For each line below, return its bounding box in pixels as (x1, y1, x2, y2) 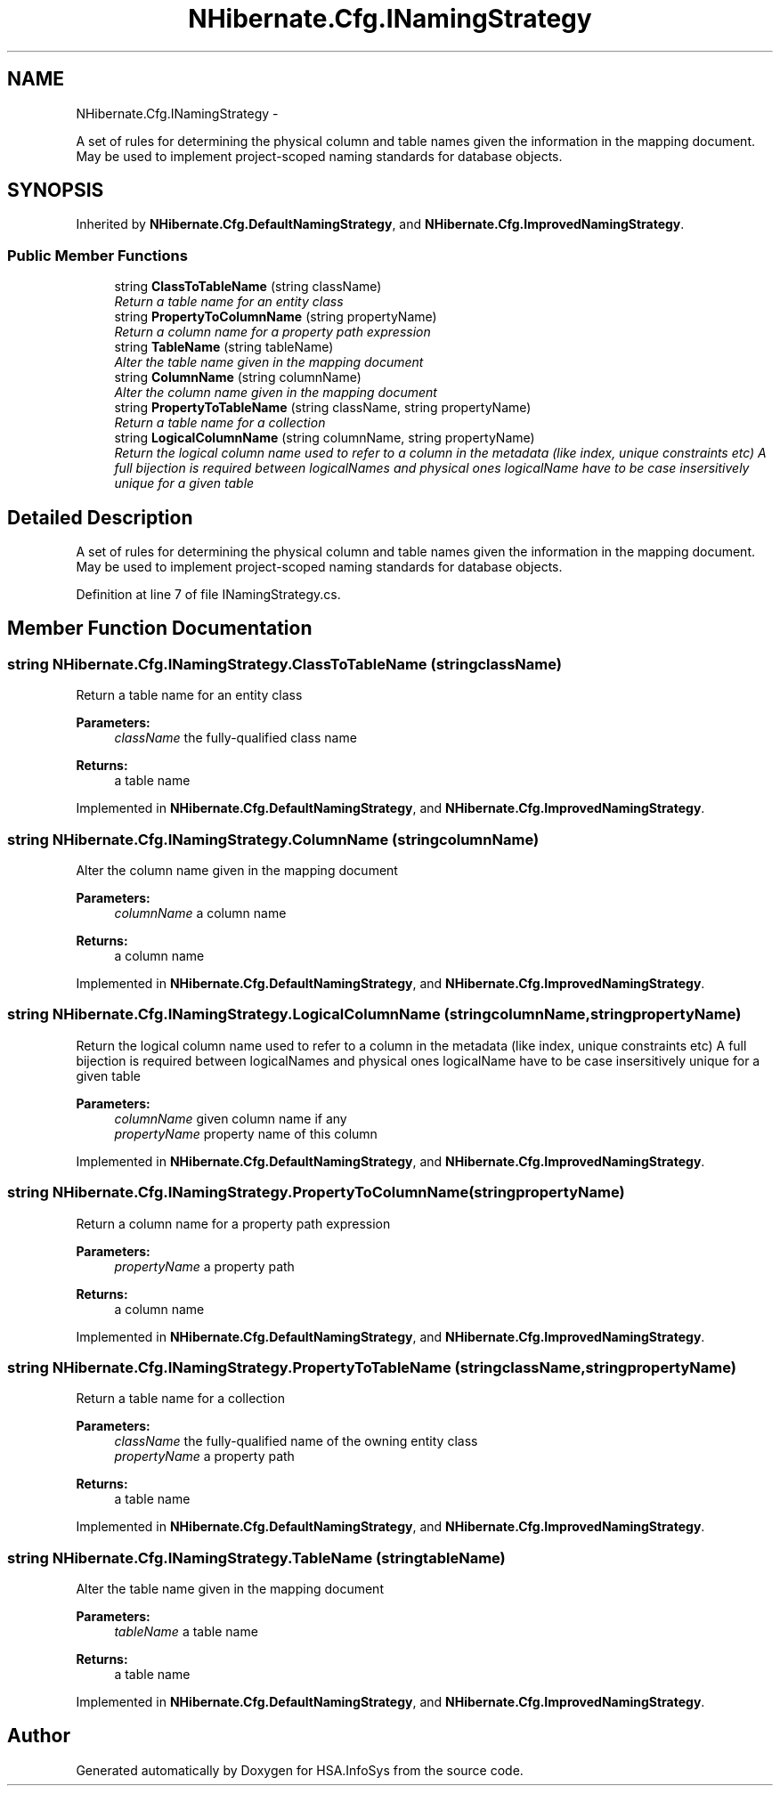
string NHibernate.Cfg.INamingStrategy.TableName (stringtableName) (7, 1548, 506, 1567)
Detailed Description (7, 506, 193, 529)
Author (7, 1724, 70, 1748)
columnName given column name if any (114, 1110, 347, 1126)
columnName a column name (114, 905, 287, 921)
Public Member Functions (7, 246, 188, 264)
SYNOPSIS (7, 179, 104, 202)
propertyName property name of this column (114, 1125, 378, 1141)
